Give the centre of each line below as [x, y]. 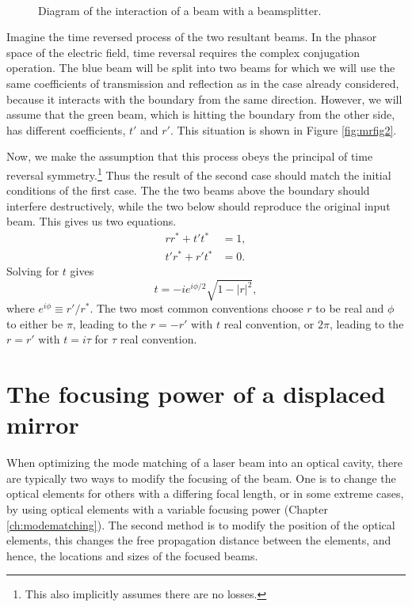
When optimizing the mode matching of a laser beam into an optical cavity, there [204, 463]
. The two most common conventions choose [196, 308]
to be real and [350, 308]
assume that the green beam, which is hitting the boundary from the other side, [201, 114]
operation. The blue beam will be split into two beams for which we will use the [201, 68]
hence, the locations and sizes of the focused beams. [132, 555]
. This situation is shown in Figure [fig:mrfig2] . [283, 129]
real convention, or [269, 323]
